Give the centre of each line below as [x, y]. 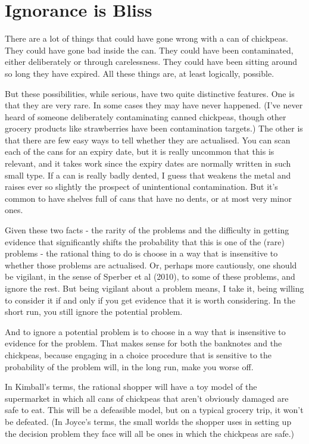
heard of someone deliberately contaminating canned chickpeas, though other [146, 116]
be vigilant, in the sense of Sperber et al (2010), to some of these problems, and [150, 276]
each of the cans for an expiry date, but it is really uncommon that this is [140, 151]
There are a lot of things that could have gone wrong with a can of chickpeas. [146, 38]
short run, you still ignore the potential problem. [94, 312]
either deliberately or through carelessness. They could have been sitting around [151, 62]
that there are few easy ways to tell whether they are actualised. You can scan [148, 140]
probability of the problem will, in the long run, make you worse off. [129, 366]
